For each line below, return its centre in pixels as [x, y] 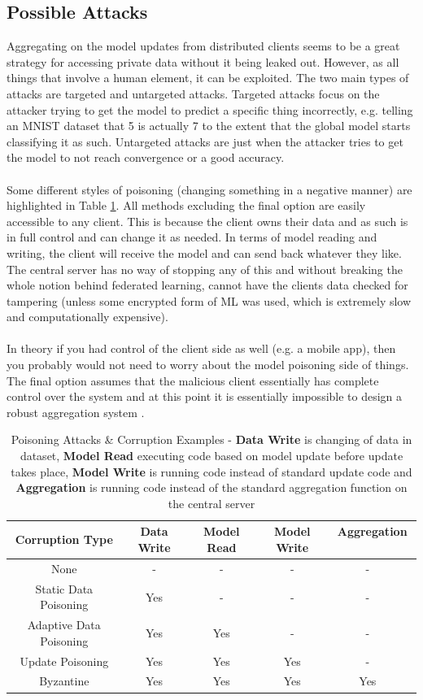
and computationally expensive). [87, 317]
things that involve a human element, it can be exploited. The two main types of [208, 78]
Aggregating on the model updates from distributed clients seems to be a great [203, 46]
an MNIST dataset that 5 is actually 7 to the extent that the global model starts [209, 126]
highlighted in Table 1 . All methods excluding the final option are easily [186, 205]
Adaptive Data [64, 625]
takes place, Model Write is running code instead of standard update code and [211, 471]
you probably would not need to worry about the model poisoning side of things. [208, 365]
